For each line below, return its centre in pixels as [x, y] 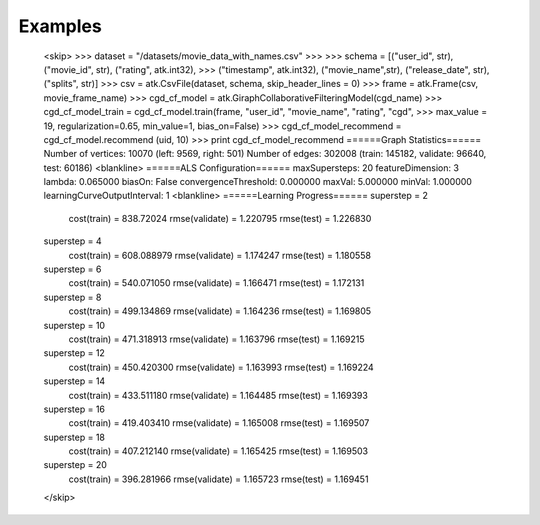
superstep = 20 [75, 465]
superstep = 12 [74, 353]
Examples [60, 26]
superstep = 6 [72, 269]
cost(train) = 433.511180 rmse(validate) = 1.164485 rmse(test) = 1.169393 [218, 395]
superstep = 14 [74, 381]
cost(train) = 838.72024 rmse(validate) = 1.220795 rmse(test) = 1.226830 [220, 218]
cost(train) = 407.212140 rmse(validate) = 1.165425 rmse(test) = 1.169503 [218, 451]
